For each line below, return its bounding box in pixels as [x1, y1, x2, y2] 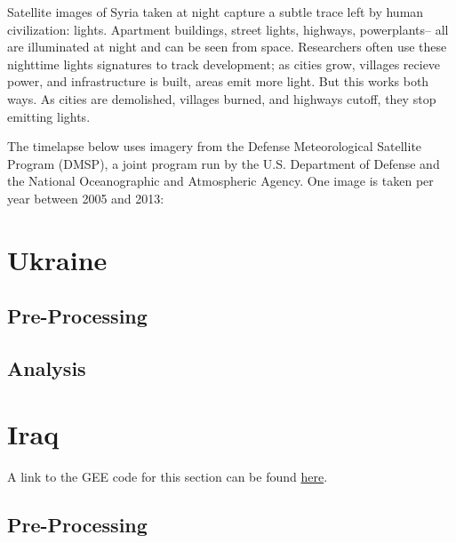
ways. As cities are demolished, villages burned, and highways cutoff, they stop [7, 89, 436, 108]
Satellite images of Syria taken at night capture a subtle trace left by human [7, 3, 424, 20]
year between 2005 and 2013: [7, 188, 164, 207]
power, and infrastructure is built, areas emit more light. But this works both [7, 72, 429, 91]
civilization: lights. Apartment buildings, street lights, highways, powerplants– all [7, 20, 449, 38]
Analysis [7, 355, 86, 382]
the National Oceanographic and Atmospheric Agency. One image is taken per [7, 172, 434, 190]
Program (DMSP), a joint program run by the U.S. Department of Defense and [7, 154, 440, 172]
